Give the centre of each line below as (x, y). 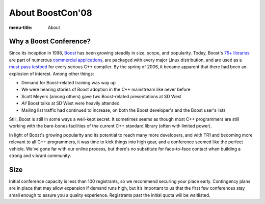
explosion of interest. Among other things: (52, 74)
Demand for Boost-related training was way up (69, 83)
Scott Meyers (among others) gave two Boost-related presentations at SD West (101, 96)
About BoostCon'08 (51, 13)
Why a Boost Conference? (50, 41)
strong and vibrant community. (40, 155)
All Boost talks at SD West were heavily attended (70, 103)
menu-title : (21, 27)
